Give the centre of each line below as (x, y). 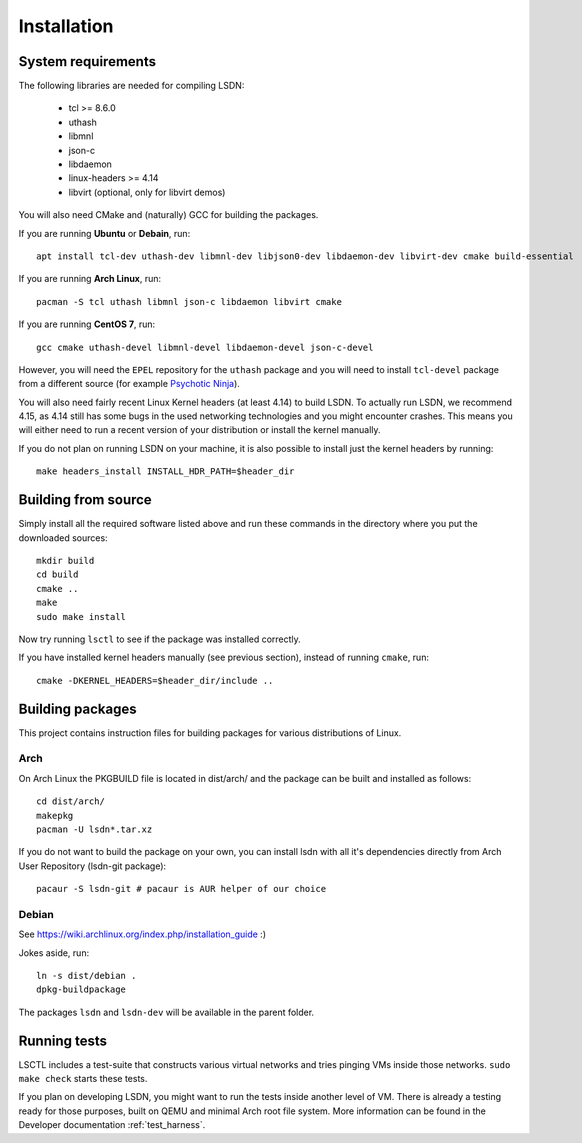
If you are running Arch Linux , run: (90, 279)
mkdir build (65, 560)
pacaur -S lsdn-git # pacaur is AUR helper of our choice (181, 889)
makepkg (55, 815)
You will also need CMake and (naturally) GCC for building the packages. (168, 215)
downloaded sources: (63, 537)
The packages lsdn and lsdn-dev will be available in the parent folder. (166, 1012)
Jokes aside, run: (54, 952)
